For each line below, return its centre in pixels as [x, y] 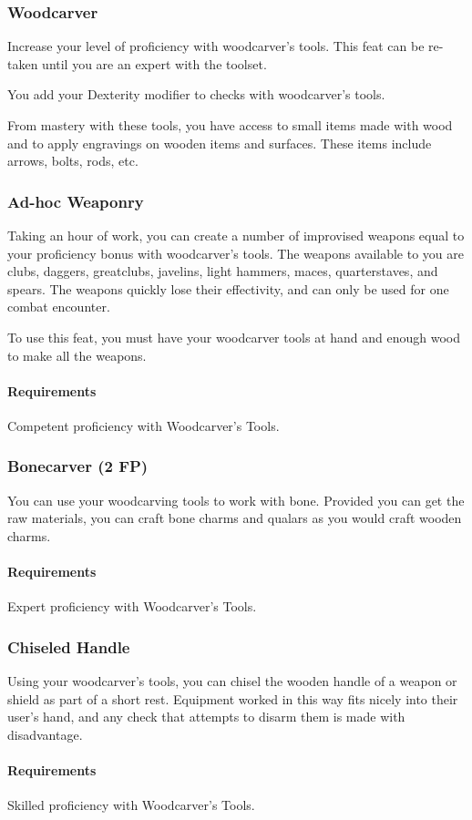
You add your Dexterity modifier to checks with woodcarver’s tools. [196, 94]
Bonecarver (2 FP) [78, 466]
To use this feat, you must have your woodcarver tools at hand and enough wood [234, 337]
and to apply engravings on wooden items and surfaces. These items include [220, 143]
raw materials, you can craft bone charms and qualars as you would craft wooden [235, 518]
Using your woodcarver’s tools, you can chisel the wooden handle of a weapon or [232, 681]
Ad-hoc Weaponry [76, 201]
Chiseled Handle [69, 646]
